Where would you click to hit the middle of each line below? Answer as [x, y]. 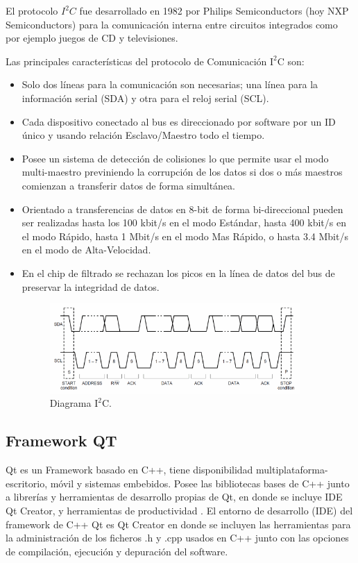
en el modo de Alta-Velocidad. [86, 250]
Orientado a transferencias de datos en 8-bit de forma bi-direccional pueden [182, 209]
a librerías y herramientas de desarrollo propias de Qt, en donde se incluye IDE [174, 497]
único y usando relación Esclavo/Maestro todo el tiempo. [143, 135]
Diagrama [70, 403]
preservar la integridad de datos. [91, 286]
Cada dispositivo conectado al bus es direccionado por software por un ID [179, 121]
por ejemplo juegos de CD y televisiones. [92, 38]
